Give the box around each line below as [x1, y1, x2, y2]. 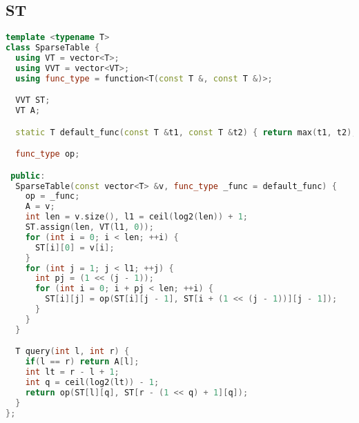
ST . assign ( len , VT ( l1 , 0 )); [25, 222, 154, 233]
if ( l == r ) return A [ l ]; [25, 357, 139, 367]
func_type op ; [15, 149, 80, 159]
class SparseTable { [6, 43, 100, 53]
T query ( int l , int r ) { [15, 346, 130, 357]
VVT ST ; [15, 95, 50, 106]
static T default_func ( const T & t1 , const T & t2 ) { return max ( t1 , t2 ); [15, 127, 357, 137]
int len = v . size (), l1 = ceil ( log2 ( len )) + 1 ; [25, 212, 248, 222]
